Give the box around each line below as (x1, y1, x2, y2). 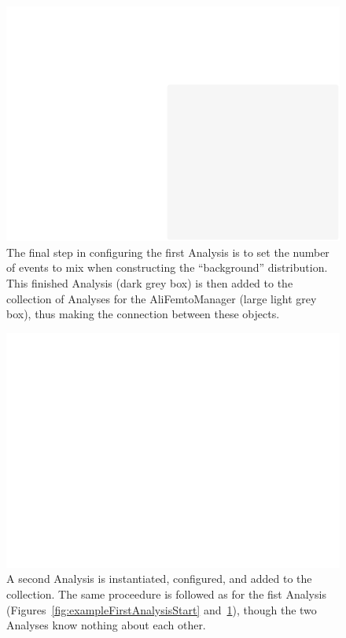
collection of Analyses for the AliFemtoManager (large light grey (6, 290, 317, 306)
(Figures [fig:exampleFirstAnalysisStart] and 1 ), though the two (6, 601, 317, 618)
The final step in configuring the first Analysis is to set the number (6, 243, 329, 260)
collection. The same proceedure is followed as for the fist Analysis (6, 586, 326, 602)
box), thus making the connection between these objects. (6, 306, 280, 322)
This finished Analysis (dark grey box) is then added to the (6, 274, 293, 291)
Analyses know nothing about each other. (6, 617, 206, 633)
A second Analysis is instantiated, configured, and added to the (6, 570, 312, 587)
